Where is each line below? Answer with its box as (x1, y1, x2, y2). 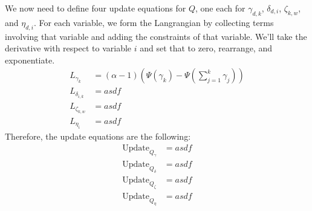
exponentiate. (5, 53, 55, 66)
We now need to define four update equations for (5, 2, 186, 14)
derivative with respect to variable (5, 42, 132, 54)
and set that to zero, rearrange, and (140, 42, 272, 54)
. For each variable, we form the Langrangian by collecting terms (33, 16, 274, 28)
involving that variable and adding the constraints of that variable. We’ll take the (5, 30, 307, 42)
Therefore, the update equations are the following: (5, 130, 191, 143)
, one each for (195, 2, 245, 14)
